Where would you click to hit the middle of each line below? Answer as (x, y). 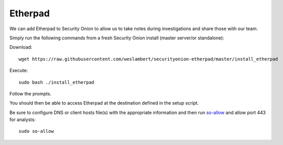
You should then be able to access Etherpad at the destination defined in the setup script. (104, 103)
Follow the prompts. (31, 93)
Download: (21, 47)
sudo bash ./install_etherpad (57, 82)
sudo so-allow (36, 131)
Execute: (19, 70)
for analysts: (23, 119)
